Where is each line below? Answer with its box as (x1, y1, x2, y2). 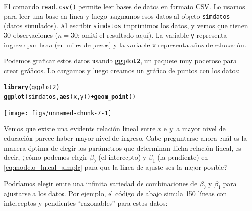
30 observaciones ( (4, 30, 58, 40)
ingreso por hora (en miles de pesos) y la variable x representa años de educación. (4, 39, 246, 49)
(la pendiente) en (157, 152, 208, 162)
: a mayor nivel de (172, 123, 226, 134)
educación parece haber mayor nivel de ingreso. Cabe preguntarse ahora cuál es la (4, 133, 247, 143)
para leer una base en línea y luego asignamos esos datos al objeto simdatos (4, 11, 230, 21)
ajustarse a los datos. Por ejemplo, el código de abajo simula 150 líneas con (4, 188, 227, 198)
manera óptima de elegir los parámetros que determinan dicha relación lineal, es (4, 142, 241, 152)
